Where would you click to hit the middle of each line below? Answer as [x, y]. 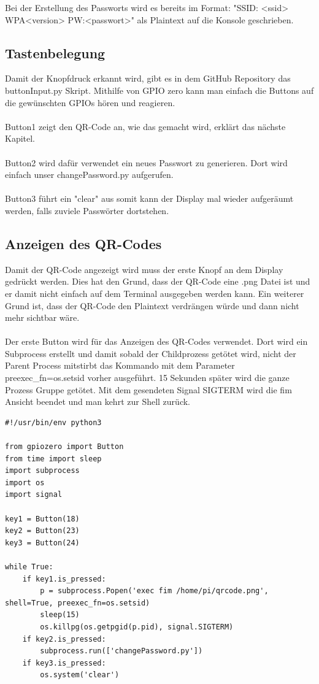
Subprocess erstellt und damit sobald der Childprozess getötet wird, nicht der [151, 353]
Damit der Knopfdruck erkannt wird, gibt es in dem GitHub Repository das [148, 78]
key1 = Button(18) [42, 519]
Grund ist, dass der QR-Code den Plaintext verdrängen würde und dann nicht [152, 305]
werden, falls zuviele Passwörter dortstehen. [87, 210]
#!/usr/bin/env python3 [53, 422]
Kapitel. [20, 138]
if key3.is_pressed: [64, 663]
